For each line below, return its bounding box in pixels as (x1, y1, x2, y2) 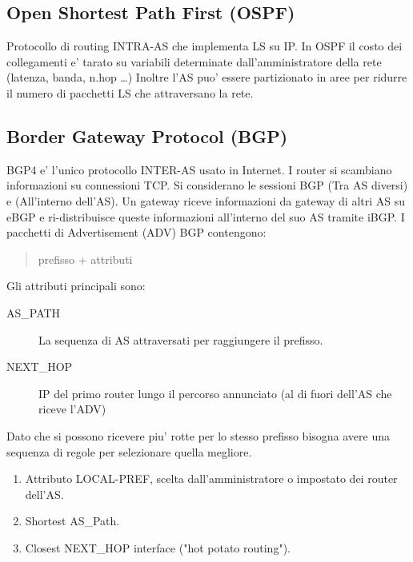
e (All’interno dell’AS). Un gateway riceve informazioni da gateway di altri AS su (6, 192, 406, 209)
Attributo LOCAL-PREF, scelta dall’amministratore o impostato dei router (25, 470, 398, 487)
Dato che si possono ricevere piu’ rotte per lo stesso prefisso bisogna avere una (6, 427, 391, 444)
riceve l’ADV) (38, 401, 106, 417)
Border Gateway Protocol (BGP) (6, 123, 288, 148)
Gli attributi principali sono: (6, 277, 146, 294)
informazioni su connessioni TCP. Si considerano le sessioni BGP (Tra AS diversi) (6, 177, 408, 193)
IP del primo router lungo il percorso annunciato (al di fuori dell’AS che (38, 385, 392, 401)
